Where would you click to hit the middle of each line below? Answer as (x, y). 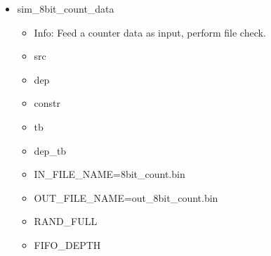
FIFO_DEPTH (67, 244)
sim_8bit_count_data (66, 8)
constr (47, 103)
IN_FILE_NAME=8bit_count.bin (110, 174)
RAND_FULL (66, 221)
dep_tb (50, 150)
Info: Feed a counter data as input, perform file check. (150, 32)
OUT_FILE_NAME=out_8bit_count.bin (126, 197)
